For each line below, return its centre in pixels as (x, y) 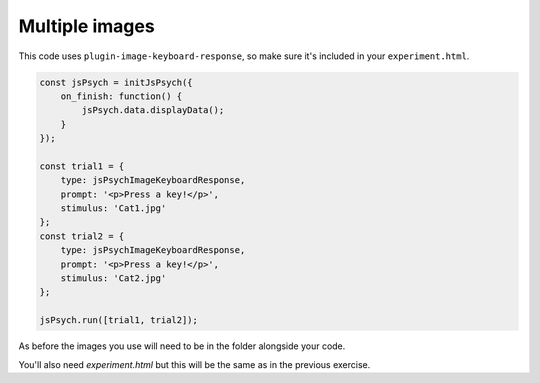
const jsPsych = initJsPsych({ (116, 82)
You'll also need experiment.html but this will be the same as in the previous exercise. (194, 364)
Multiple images (86, 26)
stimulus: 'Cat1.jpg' (113, 208)
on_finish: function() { (121, 96)
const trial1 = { (82, 166)
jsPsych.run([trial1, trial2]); (119, 320)
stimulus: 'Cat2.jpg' (113, 278)
